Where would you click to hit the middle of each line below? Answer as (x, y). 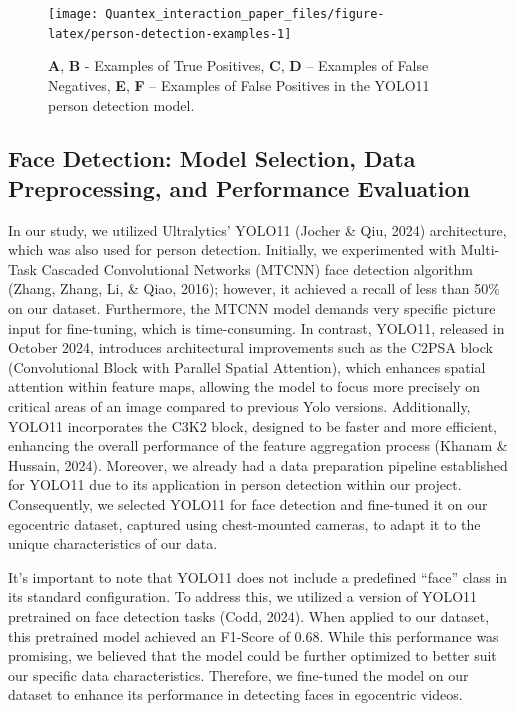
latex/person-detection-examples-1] (170, 33)
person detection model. (121, 104)
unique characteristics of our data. (113, 543)
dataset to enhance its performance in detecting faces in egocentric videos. (235, 694)
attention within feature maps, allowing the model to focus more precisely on (244, 386)
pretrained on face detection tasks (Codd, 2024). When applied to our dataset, (249, 615)
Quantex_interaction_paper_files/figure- (245, 14)
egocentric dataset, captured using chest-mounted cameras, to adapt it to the (244, 523)
